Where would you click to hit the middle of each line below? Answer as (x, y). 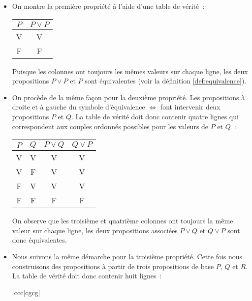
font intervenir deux (190, 107)
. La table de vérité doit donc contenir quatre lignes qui (155, 116)
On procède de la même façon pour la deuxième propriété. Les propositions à (128, 97)
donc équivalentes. (39, 240)
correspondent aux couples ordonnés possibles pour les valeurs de (110, 126)
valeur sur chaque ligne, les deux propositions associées (95, 230)
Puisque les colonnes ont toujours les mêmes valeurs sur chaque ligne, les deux (130, 71)
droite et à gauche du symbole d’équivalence (79, 107)
